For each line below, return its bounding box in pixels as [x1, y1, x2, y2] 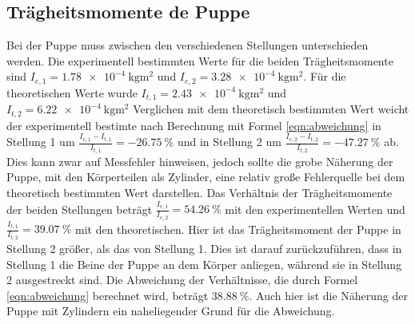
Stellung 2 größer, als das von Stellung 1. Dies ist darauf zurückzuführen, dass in [6, 239, 402, 256]
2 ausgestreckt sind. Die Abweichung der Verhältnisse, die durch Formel [6, 271, 358, 288]
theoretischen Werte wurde [6, 84, 138, 101]
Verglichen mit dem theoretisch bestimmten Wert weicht [133, 101, 409, 117]
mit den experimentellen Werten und [225, 200, 405, 217]
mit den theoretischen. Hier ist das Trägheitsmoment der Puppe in [74, 220, 401, 237]
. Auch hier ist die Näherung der [249, 286, 409, 303]
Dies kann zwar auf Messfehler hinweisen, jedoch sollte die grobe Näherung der [6, 152, 393, 169]
